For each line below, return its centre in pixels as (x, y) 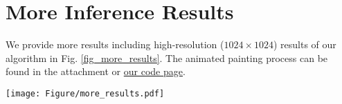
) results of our (305, 44)
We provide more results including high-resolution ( (115, 44)
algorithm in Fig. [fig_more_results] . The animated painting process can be (167, 58)
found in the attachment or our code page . (96, 71)
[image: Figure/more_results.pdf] (85, 93)
